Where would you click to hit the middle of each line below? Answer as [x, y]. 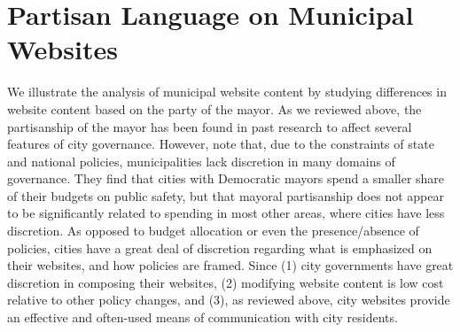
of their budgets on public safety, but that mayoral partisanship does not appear [226, 195]
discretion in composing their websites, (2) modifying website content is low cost [226, 282]
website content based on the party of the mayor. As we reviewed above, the [214, 108]
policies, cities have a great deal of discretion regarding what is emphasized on [220, 247]
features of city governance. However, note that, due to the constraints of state [221, 144]
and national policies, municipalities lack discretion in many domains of [201, 161]
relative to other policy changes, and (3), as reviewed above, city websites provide [229, 300]
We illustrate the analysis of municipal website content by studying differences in [227, 92]
